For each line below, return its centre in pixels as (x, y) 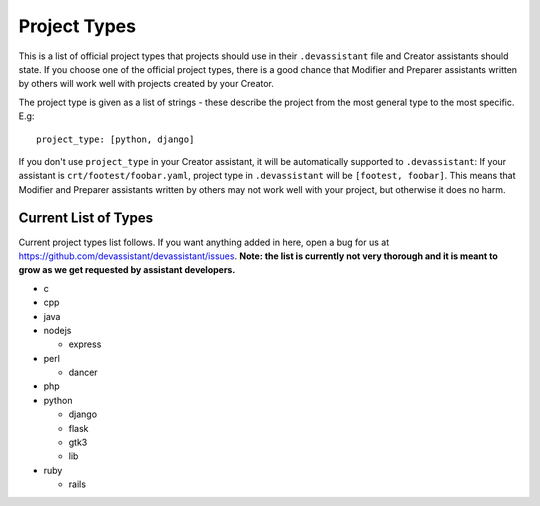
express (85, 344)
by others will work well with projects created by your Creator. (146, 84)
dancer (83, 372)
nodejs (57, 330)
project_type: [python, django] (115, 139)
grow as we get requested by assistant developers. (127, 270)
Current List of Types (86, 218)
